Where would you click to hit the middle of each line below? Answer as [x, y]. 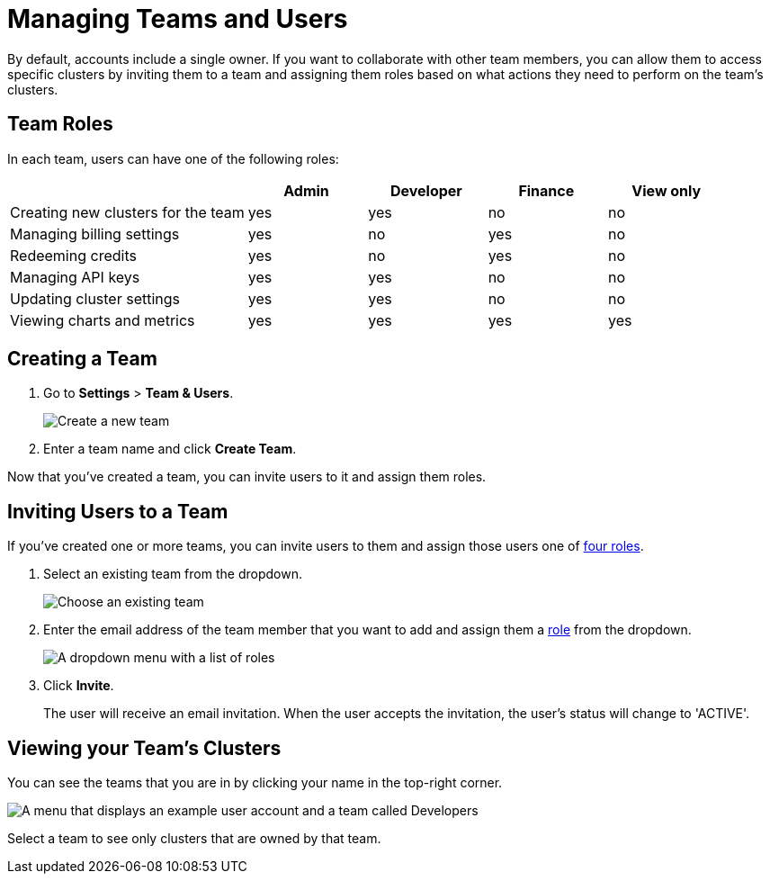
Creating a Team [82, 359]
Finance [546, 190]
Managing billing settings [95, 234]
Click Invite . [79, 686]
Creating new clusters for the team [127, 212]
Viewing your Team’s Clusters [144, 748]
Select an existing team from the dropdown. [173, 574]
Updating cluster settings [95, 298]
